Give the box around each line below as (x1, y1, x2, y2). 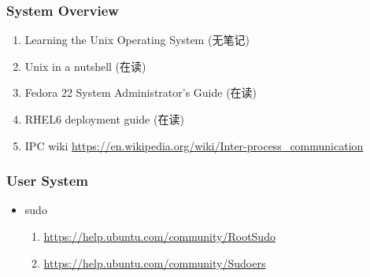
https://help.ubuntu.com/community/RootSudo (43, 228, 276, 244)
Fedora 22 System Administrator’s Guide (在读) (24, 84, 257, 101)
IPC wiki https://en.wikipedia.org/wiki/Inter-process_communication (24, 137, 364, 153)
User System (6, 171, 88, 190)
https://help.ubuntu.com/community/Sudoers (43, 254, 266, 271)
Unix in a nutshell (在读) (24, 57, 146, 74)
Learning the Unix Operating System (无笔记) (24, 31, 250, 48)
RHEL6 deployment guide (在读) (24, 111, 184, 127)
